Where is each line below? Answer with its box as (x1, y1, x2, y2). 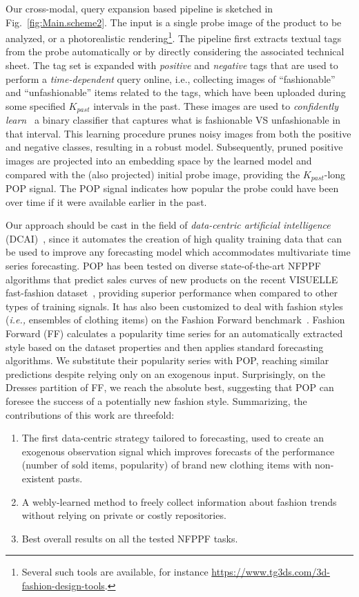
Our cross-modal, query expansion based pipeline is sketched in (6, 1, 273, 15)
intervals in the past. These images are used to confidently (93, 98, 339, 113)
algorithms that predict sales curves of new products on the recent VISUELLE (6, 272, 338, 286)
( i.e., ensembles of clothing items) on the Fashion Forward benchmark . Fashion (6, 312, 345, 327)
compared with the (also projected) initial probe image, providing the (6, 167, 300, 181)
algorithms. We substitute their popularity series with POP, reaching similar (6, 353, 329, 368)
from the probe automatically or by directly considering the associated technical (6, 44, 345, 59)
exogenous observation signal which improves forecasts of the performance (21, 444, 335, 458)
